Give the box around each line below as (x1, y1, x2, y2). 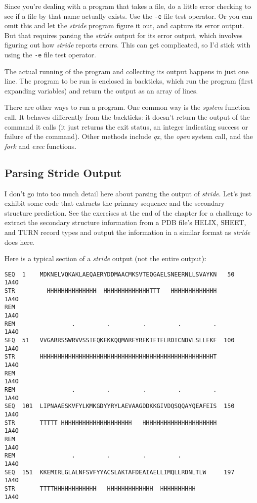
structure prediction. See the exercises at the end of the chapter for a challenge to (4, 207, 252, 218)
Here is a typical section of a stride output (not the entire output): (4, 253, 207, 264)
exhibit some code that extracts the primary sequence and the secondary (4, 198, 225, 208)
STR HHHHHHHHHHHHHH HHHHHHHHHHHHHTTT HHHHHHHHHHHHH (4, 287, 217, 295)
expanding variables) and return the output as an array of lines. (4, 85, 198, 95)
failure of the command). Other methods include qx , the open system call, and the (4, 131, 253, 141)
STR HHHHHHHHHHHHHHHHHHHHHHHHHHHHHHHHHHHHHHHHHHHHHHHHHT (4, 353, 217, 361)
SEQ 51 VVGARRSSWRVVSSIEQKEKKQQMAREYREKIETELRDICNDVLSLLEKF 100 (4, 337, 235, 344)
